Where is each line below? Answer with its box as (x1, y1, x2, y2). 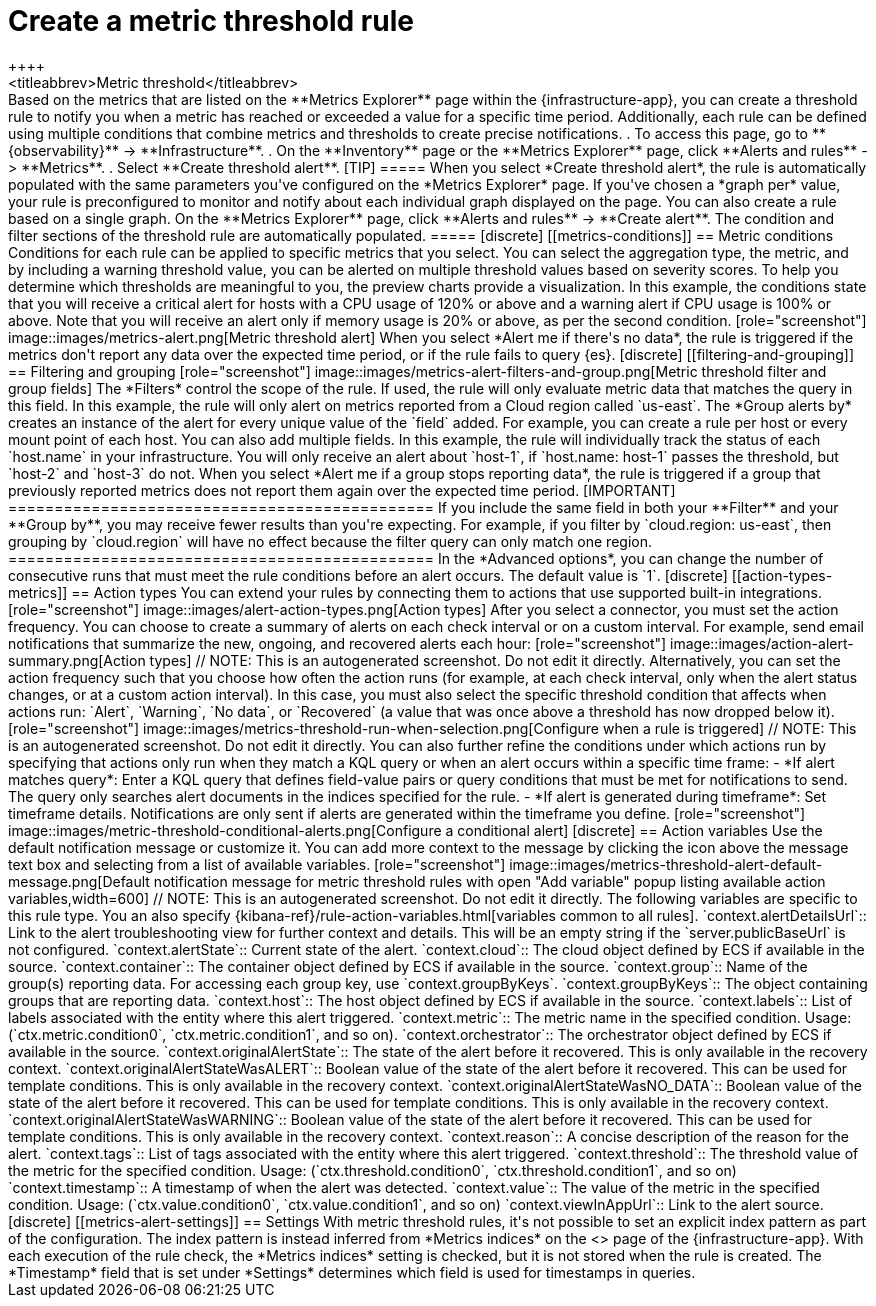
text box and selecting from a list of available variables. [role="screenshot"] (8, 855, 506, 873)
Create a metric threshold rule (8, 4, 414, 38)
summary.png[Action (8, 651, 146, 669)
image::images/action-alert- (670, 634, 854, 652)
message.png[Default (8, 872, 150, 890)
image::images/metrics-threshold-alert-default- (509, 855, 823, 873)
